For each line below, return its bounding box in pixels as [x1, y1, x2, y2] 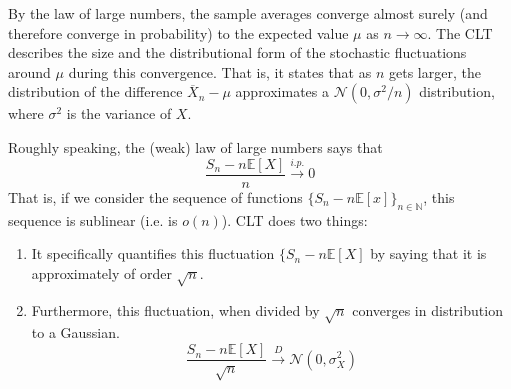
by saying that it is [370, 243, 487, 264]
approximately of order [31, 262, 172, 283]
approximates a [235, 81, 330, 102]
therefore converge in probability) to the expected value [8, 22, 349, 43]
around [8, 61, 51, 82]
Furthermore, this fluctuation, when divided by [31, 299, 320, 320]
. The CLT [427, 22, 493, 43]
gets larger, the [388, 61, 481, 82]
